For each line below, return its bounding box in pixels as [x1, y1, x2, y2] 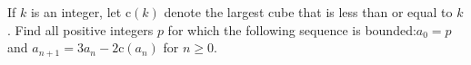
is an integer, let [30, 3, 122, 21]
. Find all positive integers [7, 20, 154, 39]
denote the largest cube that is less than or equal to [164, 3, 453, 21]
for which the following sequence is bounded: [167, 20, 416, 39]
